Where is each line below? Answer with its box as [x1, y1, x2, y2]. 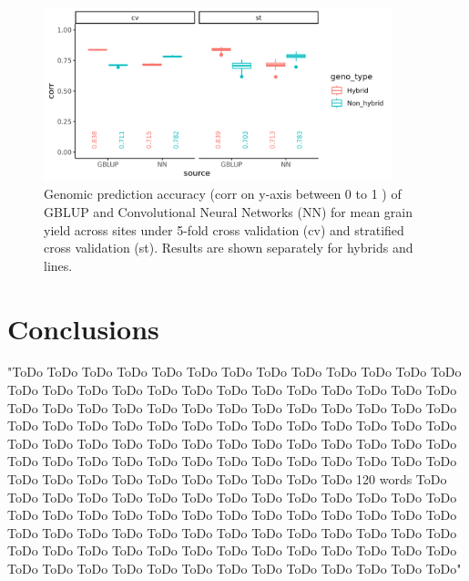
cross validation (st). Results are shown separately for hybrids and [44, 238, 413, 257]
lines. [44, 255, 73, 275]
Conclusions [7, 309, 159, 347]
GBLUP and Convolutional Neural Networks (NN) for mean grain [44, 202, 413, 221]
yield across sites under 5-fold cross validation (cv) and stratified [44, 220, 404, 239]
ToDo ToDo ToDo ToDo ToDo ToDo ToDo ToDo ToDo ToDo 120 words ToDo [7, 470, 447, 489]
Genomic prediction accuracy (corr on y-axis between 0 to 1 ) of [44, 184, 402, 203]
